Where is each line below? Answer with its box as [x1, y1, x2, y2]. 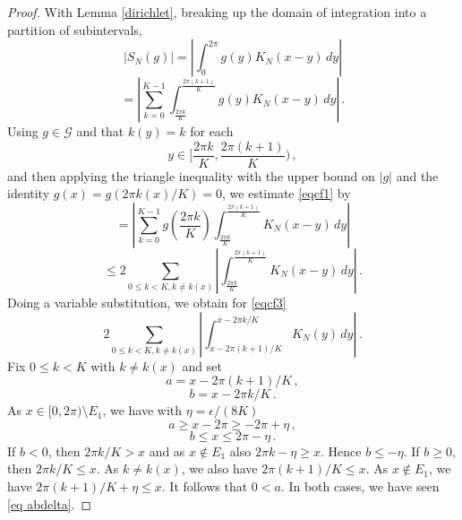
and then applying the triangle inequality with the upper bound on [7, 166, 375, 185]
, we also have [181, 459, 258, 478]
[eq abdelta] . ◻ [7, 494, 92, 513]
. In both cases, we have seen [280, 477, 440, 495]
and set [182, 356, 222, 375]
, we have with [102, 401, 183, 420]
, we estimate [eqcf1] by [222, 184, 351, 203]
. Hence [320, 441, 362, 460]
